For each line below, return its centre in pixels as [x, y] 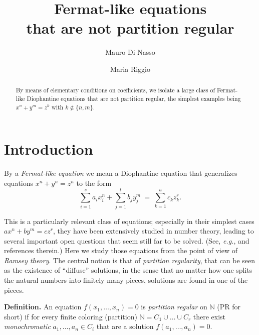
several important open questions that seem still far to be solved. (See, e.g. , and [127, 240]
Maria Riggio [130, 69]
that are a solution [125, 326]
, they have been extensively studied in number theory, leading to [153, 231]
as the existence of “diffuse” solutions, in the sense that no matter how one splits [128, 270]
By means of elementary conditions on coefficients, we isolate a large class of [115, 90]
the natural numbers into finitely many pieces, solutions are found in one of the [126, 280]
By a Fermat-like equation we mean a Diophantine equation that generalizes [121, 173]
